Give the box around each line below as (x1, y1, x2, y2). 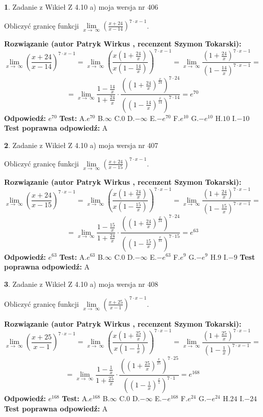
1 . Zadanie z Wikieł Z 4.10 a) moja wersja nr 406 (4, 2, 159, 12)
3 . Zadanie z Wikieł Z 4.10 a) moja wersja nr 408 (4, 278, 159, 289)
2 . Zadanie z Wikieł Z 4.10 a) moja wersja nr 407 (4, 139, 159, 150)
